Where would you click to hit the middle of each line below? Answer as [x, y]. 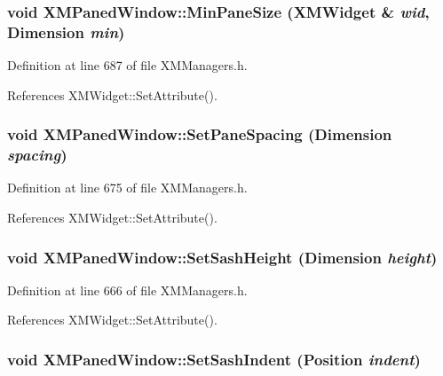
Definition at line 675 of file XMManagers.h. [127, 188]
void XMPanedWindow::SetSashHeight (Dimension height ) [222, 257]
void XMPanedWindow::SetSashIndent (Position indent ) [214, 359]
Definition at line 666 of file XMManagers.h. [127, 290]
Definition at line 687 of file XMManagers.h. [127, 65]
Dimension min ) [66, 31]
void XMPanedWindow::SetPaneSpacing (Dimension [200, 134]
